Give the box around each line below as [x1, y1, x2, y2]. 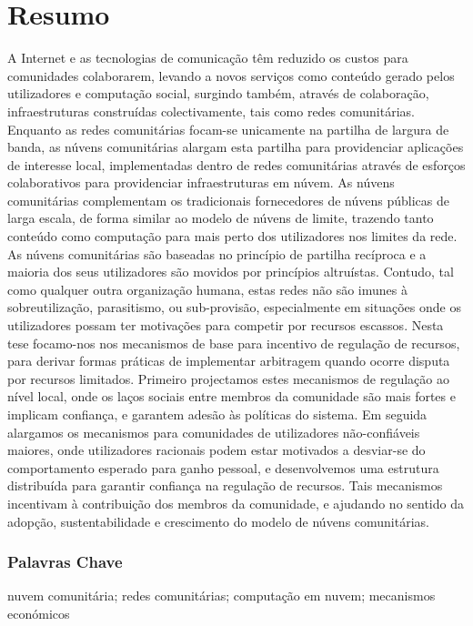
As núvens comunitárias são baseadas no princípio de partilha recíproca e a [7, 244, 427, 263]
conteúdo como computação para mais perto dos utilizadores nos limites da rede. [7, 227, 458, 246]
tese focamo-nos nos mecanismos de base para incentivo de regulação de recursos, [7, 333, 460, 352]
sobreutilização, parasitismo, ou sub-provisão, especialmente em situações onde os [7, 298, 461, 317]
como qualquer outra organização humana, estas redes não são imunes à [7, 279, 408, 298]
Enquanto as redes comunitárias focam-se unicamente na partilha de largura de [7, 119, 449, 138]
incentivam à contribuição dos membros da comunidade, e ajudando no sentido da [7, 493, 464, 512]
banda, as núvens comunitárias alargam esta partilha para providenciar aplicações [7, 137, 464, 156]
